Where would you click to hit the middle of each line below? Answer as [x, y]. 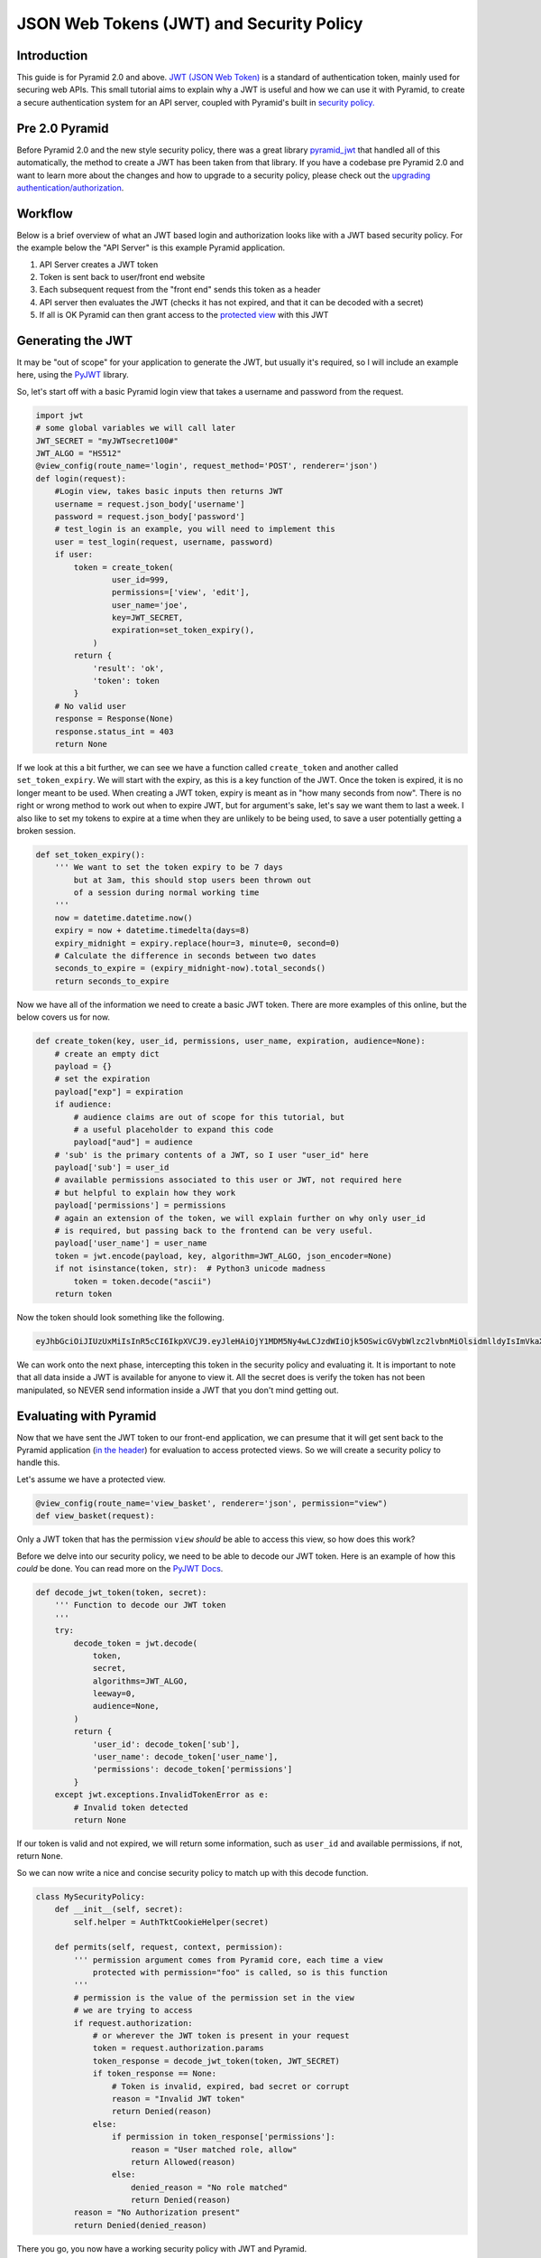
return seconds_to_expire [112, 981]
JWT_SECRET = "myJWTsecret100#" [107, 441]
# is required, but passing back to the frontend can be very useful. [214, 1231]
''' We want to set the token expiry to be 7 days [169, 868]
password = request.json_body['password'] [150, 516]
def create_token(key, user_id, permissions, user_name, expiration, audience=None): [230, 1041]
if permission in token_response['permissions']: [223, 2137]
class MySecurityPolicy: [91, 1896]
